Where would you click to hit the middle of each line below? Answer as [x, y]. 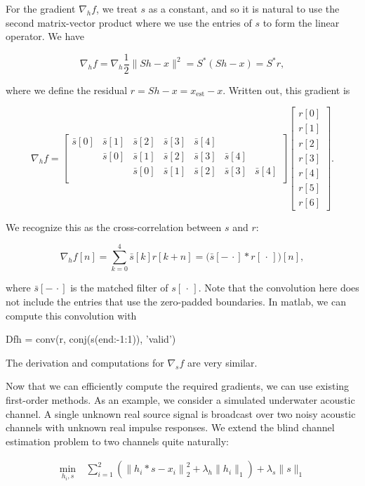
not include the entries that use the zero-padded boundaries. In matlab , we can [176, 301]
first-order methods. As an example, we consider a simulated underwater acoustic [180, 399]
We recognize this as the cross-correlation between [114, 226]
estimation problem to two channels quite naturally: [117, 441]
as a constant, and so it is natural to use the [244, 8]
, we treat [117, 8]
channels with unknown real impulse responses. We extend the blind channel [170, 427]
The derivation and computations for [85, 362]
